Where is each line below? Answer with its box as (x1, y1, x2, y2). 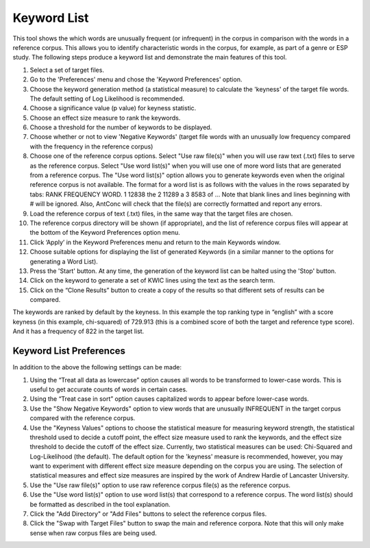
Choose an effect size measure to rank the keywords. (29, 114, 181, 122)
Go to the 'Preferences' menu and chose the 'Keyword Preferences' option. (29, 75, 243, 83)
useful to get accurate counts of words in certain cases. (29, 385, 188, 393)
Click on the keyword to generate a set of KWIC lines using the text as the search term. (29, 276, 275, 285)
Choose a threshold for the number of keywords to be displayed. (29, 123, 212, 131)
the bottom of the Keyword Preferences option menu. (29, 229, 181, 237)
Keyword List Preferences (12, 345, 126, 357)
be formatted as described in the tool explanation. (29, 500, 171, 508)
